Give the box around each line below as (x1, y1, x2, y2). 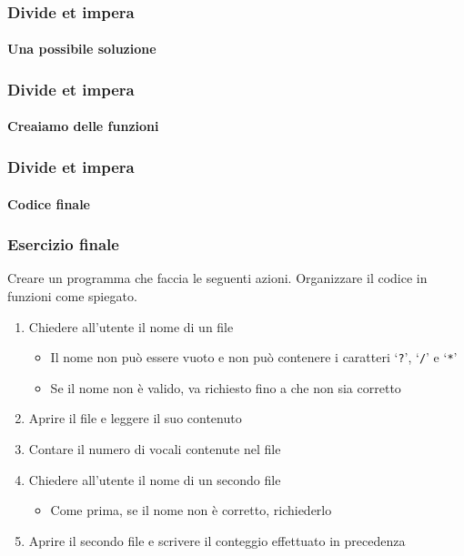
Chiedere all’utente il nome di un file (28, 317, 234, 336)
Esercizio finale (7, 233, 119, 256)
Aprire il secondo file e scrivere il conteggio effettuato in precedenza (28, 531, 406, 550)
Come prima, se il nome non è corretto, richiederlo (50, 500, 332, 520)
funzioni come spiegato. (7, 286, 137, 305)
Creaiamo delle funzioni (7, 116, 159, 136)
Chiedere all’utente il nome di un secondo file (28, 470, 281, 489)
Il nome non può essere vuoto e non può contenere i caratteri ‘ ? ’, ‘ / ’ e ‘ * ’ (50, 348, 458, 367)
